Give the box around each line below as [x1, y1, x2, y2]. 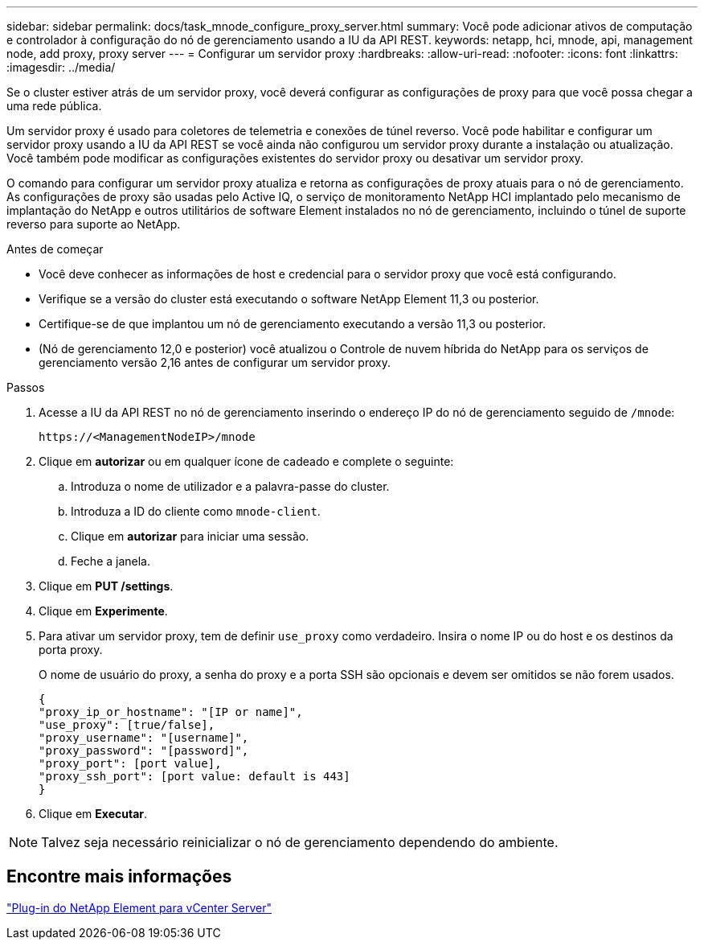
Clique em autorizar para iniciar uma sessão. [71, 529, 309, 543]
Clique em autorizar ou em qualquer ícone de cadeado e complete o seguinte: [39, 454, 454, 468]
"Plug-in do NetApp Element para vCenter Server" [6, 900, 272, 915]
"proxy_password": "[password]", [39, 744, 249, 757]
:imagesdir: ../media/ [6, 60, 116, 74]
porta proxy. [39, 643, 103, 656]
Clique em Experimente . [39, 604, 168, 618]
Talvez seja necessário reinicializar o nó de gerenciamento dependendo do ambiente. [41, 834, 559, 850]
